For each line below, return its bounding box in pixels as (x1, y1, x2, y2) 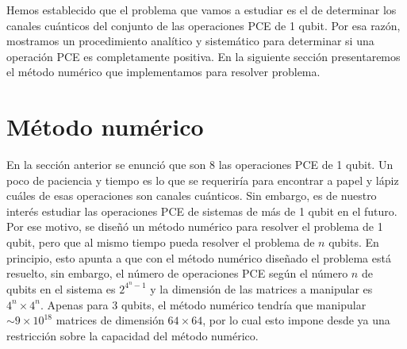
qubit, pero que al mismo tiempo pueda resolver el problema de (6, 234, 315, 251)
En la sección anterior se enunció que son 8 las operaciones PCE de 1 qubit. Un (6, 156, 394, 173)
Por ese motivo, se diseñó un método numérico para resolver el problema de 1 (6, 218, 383, 235)
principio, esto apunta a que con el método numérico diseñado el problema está (6, 249, 391, 266)
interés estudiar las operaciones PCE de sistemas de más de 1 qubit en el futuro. (6, 202, 397, 219)
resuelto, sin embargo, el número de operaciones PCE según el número (6, 265, 348, 282)
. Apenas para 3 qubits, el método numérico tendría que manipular (40, 296, 367, 313)
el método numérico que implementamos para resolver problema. (6, 63, 321, 80)
